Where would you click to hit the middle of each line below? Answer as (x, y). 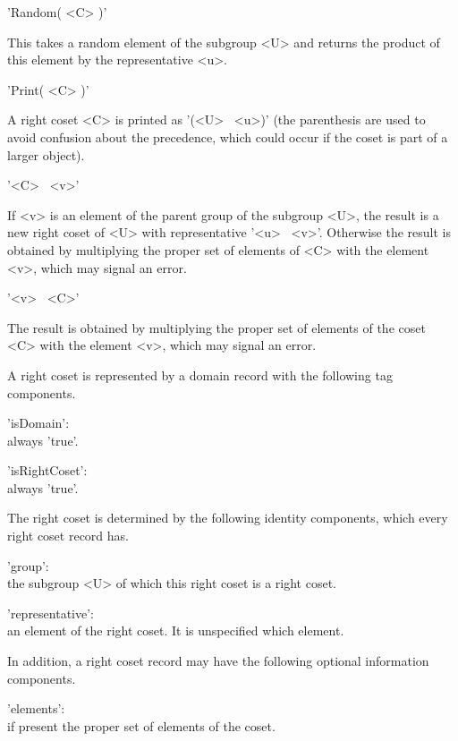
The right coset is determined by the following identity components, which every (228, 518)
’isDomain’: (38, 423)
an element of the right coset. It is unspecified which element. (176, 630)
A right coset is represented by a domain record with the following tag (200, 375)
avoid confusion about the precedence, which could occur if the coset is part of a (228, 136)
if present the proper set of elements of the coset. (141, 725)
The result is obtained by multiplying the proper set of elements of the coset (216, 327)
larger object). (46, 154)
